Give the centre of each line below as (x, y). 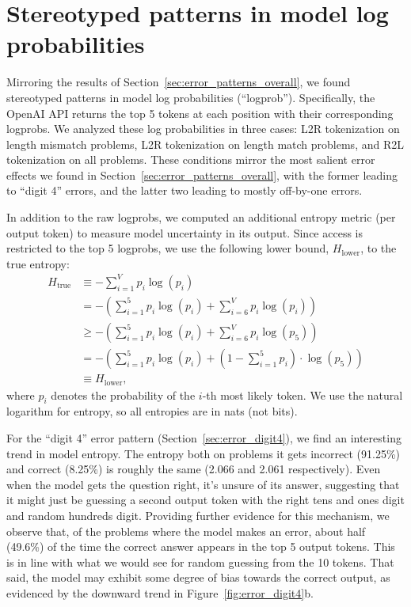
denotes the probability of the (123, 395)
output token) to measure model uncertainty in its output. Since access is (185, 232)
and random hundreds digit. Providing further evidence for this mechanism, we (198, 515)
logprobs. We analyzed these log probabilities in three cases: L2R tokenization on (203, 129)
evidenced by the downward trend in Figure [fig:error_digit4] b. (160, 592)
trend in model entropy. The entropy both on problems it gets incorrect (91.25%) (204, 453)
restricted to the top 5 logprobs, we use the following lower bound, (168, 248)
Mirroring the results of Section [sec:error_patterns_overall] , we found (179, 82)
